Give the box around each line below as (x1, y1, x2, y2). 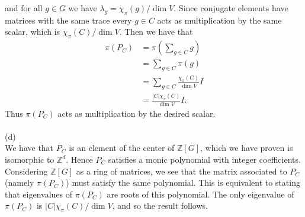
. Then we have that (119, 25, 193, 38)
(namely (5, 176, 34, 189)
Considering (5, 165, 48, 177)
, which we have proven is (200, 142, 293, 154)
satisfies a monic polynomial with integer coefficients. (108, 153, 301, 165)
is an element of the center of (69, 142, 175, 154)
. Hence (66, 153, 93, 165)
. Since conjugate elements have (174, 2, 288, 14)
